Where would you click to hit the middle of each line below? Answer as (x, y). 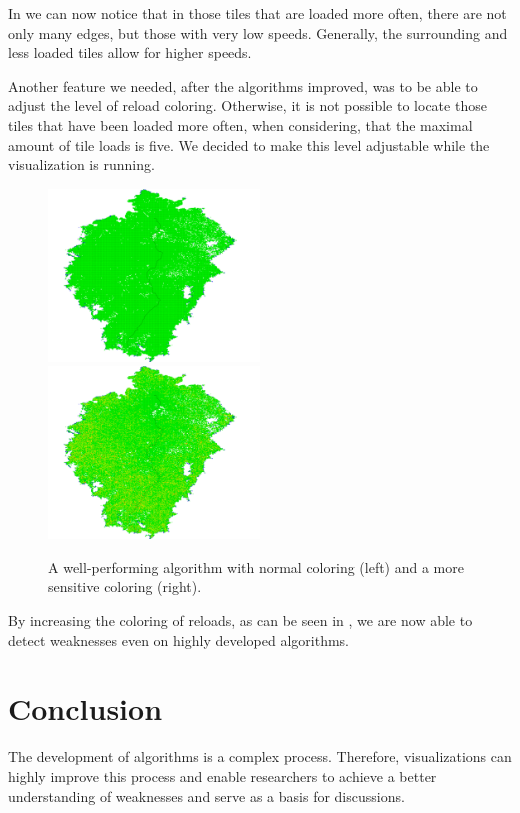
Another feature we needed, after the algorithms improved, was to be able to (243, 85)
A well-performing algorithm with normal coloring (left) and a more (256, 566)
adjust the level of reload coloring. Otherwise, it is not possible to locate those (247, 105)
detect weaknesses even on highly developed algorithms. (178, 639)
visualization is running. (81, 164)
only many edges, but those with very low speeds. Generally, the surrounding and (258, 32)
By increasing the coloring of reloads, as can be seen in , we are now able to (240, 620)
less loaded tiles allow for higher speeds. (130, 52)
